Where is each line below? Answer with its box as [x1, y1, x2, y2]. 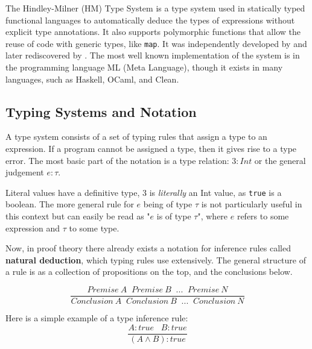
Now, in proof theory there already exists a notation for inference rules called [5, 242, 291, 254]
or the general [254, 154, 306, 166]
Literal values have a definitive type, [5, 186, 140, 198]
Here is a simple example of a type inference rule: [5, 312, 188, 324]
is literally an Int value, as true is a [149, 186, 282, 198]
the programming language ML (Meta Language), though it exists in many [5, 61, 283, 74]
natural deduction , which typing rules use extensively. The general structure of [5, 253, 306, 266]
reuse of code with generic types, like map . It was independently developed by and [5, 37, 307, 49]
